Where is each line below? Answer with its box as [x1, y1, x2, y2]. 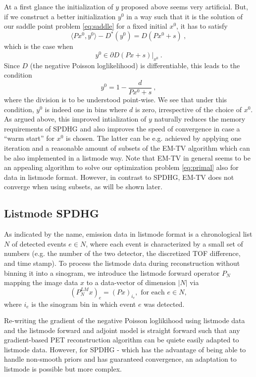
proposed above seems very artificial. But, [121, 1, 248, 11]
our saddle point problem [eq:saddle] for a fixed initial [4, 21, 167, 31]
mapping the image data [4, 277, 78, 288]
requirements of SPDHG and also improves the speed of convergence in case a [4, 123, 240, 133]
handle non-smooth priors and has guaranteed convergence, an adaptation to [4, 354, 237, 364]
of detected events [11, 238, 66, 249]
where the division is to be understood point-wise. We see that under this [4, 94, 227, 104]
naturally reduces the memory [154, 114, 246, 124]
